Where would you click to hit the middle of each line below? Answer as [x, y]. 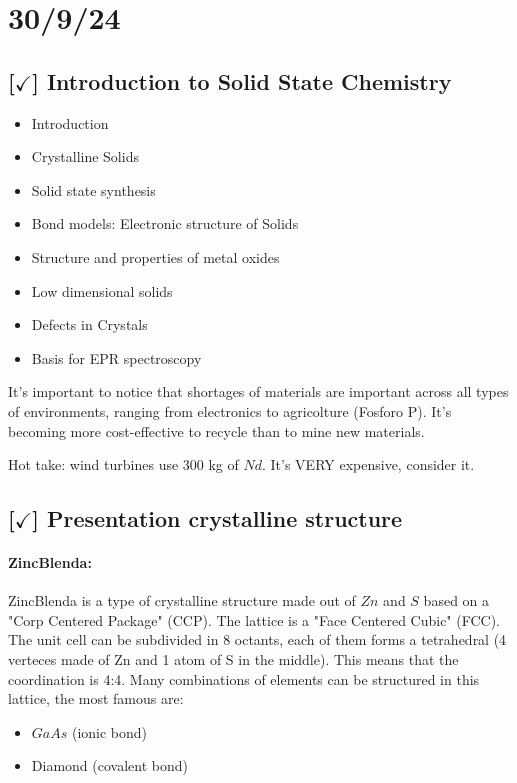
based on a [456, 600]
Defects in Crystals [89, 324]
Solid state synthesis [93, 189]
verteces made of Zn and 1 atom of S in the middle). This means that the [233, 659]
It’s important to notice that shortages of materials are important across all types [258, 391]
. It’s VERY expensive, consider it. [368, 464]
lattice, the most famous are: [96, 698]
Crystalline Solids [85, 156]
